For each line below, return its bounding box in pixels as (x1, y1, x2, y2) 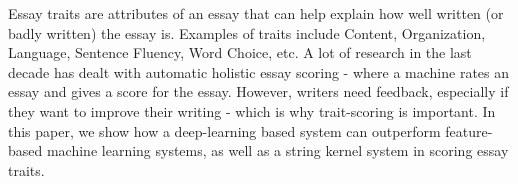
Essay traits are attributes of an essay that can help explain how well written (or (8, 3, 504, 23)
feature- (445, 120, 493, 141)
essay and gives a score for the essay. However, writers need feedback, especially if (8, 81, 509, 102)
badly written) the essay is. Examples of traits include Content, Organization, (8, 22, 486, 43)
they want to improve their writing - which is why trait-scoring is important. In (8, 100, 496, 121)
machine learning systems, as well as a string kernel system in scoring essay (46, 140, 509, 161)
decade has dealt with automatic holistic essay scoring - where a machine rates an (8, 61, 510, 82)
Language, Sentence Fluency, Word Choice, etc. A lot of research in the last (8, 42, 472, 63)
